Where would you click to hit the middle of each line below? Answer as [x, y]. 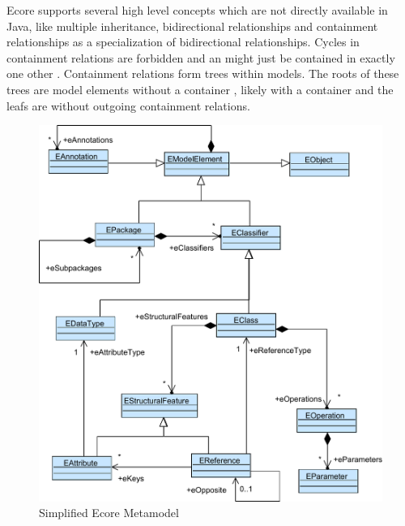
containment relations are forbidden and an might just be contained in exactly [201, 57]
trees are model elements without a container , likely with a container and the [200, 89]
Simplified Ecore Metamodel [109, 513]
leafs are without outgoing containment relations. [128, 105]
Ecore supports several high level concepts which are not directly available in [197, 10]
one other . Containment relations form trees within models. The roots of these [203, 73]
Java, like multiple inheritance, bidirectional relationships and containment [192, 26]
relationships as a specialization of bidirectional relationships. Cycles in [183, 42]
